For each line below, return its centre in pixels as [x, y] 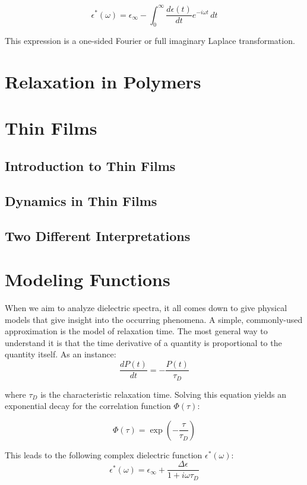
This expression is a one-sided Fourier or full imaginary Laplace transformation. [150, 41]
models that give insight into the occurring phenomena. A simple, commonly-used [154, 319]
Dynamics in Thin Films [81, 200]
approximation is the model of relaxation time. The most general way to [136, 331]
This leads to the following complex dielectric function [104, 454]
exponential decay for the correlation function [88, 406]
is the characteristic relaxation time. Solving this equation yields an [164, 394]
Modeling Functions [88, 279]
